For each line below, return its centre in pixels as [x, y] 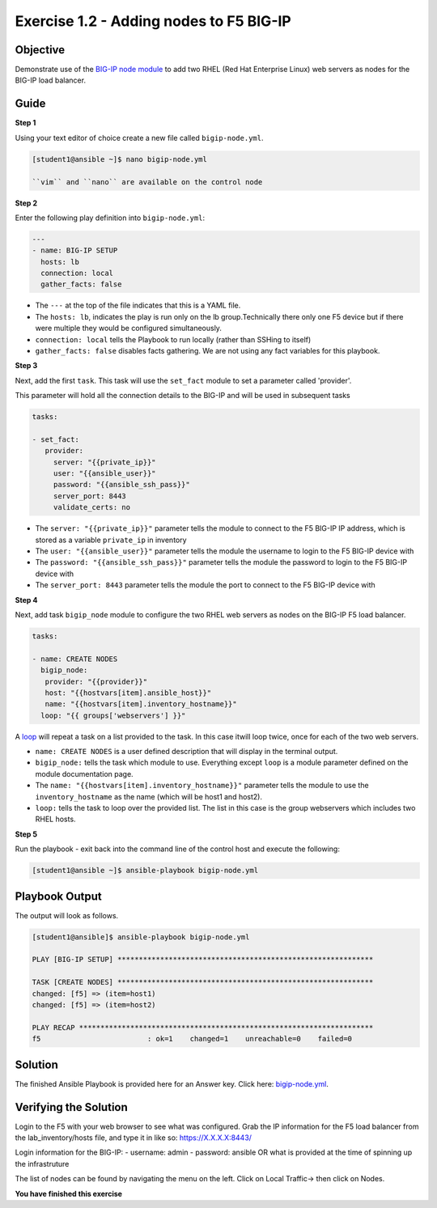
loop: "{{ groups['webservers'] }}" [113, 715]
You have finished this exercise [69, 1193]
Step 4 [26, 600]
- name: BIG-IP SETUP [75, 250]
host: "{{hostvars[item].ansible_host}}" [128, 693]
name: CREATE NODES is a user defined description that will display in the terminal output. [187, 752]
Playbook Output [58, 896]
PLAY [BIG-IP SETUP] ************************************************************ [203, 960]
